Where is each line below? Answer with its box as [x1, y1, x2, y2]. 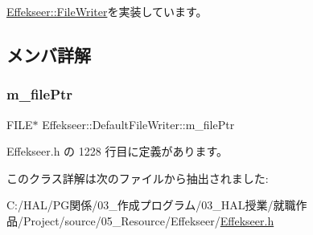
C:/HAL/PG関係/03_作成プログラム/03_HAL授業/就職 [6, 197, 296, 213]
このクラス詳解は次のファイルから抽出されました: [6, 169, 269, 186]
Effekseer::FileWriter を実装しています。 [6, 3, 208, 19]
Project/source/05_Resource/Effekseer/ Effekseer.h [23, 212, 274, 229]
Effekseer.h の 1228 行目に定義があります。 [6, 143, 229, 160]
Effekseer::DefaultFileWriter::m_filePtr [42, 115, 235, 132]
